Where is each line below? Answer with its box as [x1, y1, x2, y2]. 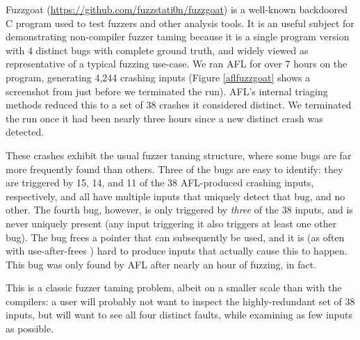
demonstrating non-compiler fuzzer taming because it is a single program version [6, 29, 350, 44]
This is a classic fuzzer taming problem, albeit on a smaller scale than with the [6, 280, 342, 295]
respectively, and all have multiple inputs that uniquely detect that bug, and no [6, 188, 345, 203]
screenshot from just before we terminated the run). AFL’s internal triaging [6, 83, 328, 98]
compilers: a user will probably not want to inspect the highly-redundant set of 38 [6, 293, 355, 308]
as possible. [6, 321, 54, 336]
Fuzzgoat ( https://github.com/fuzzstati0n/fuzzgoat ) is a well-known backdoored [6, 2, 348, 16]
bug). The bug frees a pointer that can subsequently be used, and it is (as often [6, 229, 345, 244]
